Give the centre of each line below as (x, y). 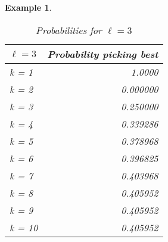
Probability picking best (103, 54)
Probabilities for (69, 30)
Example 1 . (28, 7)
